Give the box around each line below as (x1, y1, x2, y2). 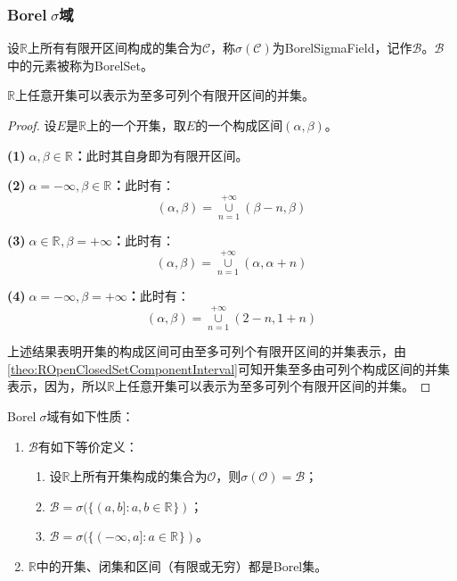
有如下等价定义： (37, 436, 138, 455)
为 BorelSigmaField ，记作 (272, 38, 412, 57)
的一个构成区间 (195, 116, 283, 134)
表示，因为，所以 (7, 377, 107, 395)
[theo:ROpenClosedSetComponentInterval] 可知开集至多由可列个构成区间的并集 (7, 359, 450, 378)
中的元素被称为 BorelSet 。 (7, 55, 153, 74)
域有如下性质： (46, 407, 135, 426)
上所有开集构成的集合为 (69, 467, 208, 486)
